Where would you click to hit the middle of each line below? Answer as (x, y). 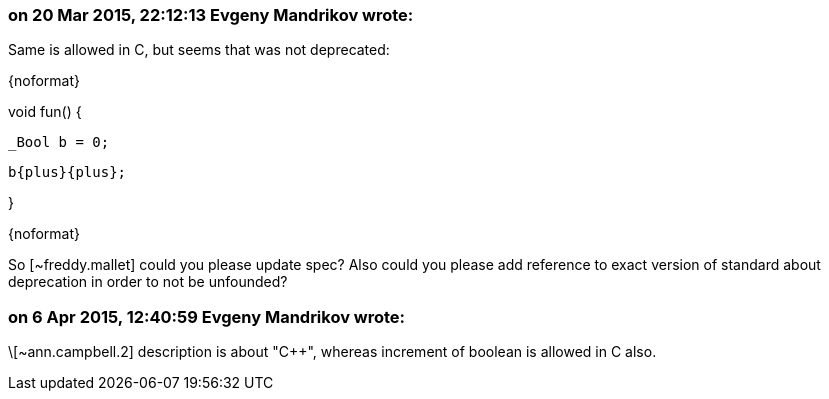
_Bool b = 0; (59, 142)
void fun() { (45, 112)
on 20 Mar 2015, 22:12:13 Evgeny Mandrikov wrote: (211, 15)
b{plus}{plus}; (67, 172)
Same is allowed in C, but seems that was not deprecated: (199, 50)
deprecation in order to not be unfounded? (148, 282)
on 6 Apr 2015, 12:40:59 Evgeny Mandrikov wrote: (207, 316)
